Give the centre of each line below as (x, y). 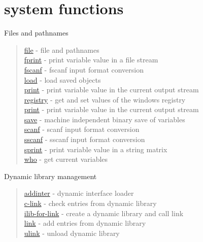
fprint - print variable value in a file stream (91, 60)
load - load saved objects (62, 79)
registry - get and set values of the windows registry (105, 99)
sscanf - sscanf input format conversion (84, 139)
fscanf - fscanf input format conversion (84, 69)
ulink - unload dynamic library (72, 233)
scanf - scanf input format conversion (82, 129)
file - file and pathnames (62, 49)
